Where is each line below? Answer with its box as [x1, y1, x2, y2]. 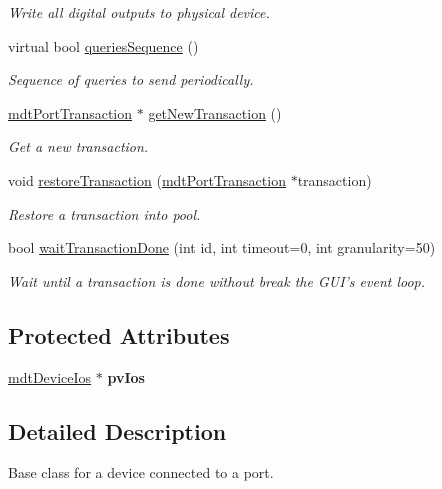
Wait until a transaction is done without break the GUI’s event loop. [8, 270, 426, 291]
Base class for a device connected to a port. [8, 462, 274, 483]
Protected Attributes [8, 319, 230, 350]
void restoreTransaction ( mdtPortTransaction [8, 169, 286, 190]
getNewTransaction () [148, 102, 282, 123]
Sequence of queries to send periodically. [8, 69, 254, 90]
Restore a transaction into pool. [8, 203, 201, 224]
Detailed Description [8, 415, 227, 446]
